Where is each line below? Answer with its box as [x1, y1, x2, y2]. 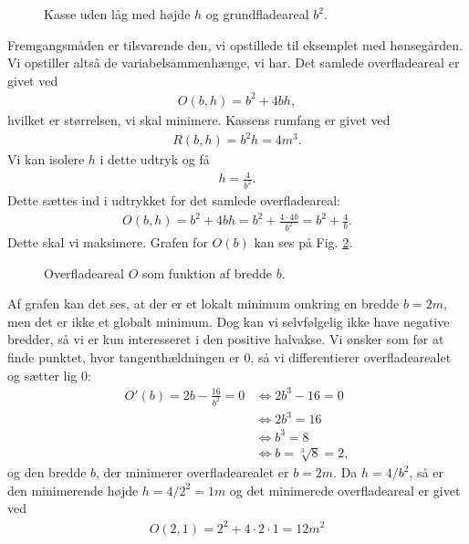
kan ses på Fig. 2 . [254, 233, 353, 252]
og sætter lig [7, 365, 78, 384]
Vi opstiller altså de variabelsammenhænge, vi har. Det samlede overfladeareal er [7, 53, 460, 72]
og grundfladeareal [205, 5, 309, 23]
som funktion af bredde [141, 263, 273, 282]
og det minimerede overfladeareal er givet [229, 480, 461, 499]
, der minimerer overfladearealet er [96, 463, 289, 482]
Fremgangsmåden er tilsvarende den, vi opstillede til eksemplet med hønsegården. [7, 35, 463, 54]
